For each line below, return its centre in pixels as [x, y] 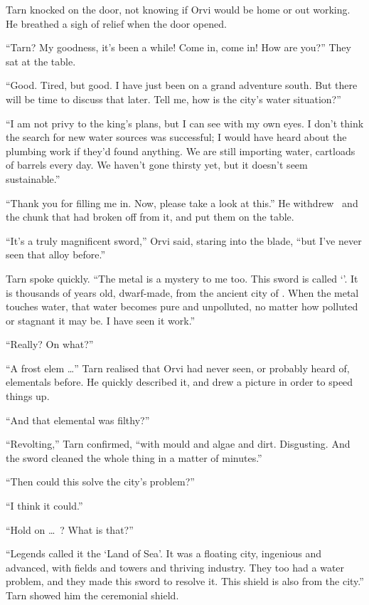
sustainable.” [33, 178]
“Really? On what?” [50, 344]
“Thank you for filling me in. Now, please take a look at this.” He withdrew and [182, 202]
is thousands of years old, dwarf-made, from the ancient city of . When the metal [182, 292]
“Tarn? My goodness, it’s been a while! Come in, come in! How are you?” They [178, 47]
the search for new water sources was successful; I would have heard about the [176, 137]
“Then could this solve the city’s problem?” [100, 482]
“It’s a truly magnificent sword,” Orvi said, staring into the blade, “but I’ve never [184, 240]
